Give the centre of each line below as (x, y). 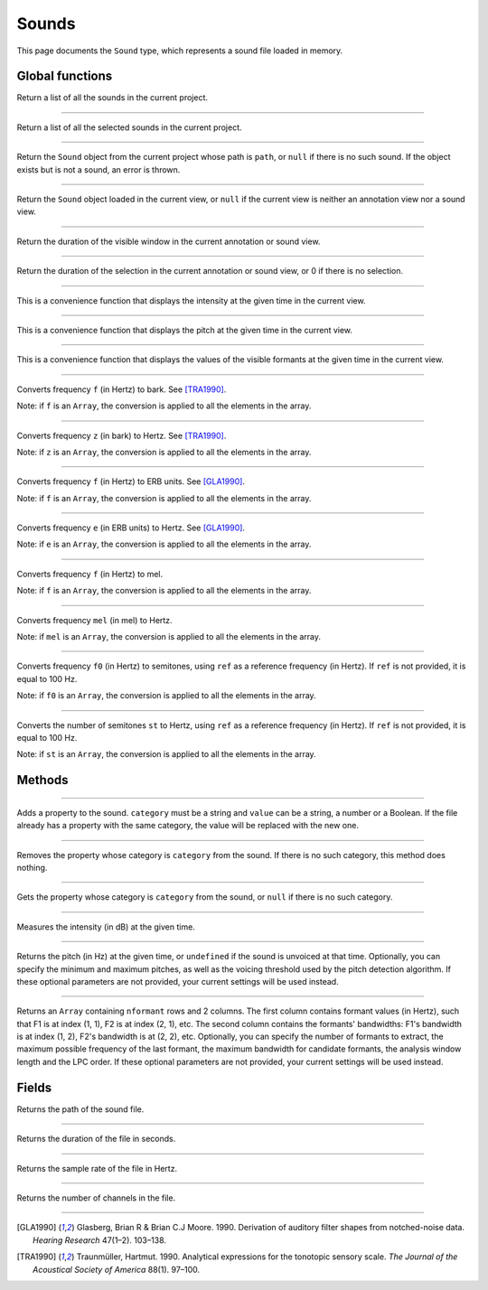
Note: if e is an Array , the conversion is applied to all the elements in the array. (164, 544)
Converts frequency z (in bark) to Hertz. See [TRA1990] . (122, 435)
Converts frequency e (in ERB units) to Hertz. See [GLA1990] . (131, 528)
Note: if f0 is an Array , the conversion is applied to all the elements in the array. (166, 696)
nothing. (32, 867)
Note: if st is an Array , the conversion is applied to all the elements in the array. (166, 754)
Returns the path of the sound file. (80, 1109)
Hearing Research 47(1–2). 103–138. (100, 1240)
